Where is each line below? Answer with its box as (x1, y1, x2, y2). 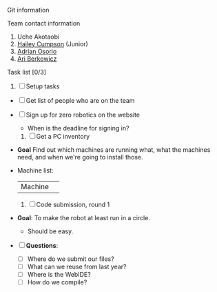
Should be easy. (27, 227, 74, 235)
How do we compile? (27, 278, 87, 286)
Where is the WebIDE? (27, 271, 91, 279)
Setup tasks (25, 82, 60, 90)
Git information (7, 6, 50, 14)
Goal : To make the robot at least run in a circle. (17, 214, 150, 222)
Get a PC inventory (36, 133, 90, 140)
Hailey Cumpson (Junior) (17, 40, 88, 48)
